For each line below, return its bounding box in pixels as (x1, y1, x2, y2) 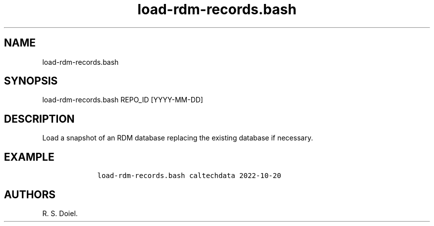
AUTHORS (4, 188, 56, 201)
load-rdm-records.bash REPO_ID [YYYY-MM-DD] (42, 95, 203, 104)
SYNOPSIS (4, 75, 58, 88)
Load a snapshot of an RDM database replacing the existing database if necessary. (42, 134, 313, 142)
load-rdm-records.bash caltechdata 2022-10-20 (97, 172, 281, 180)
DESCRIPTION (4, 112, 75, 125)
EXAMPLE (4, 150, 54, 163)
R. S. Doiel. (42, 209, 78, 218)
